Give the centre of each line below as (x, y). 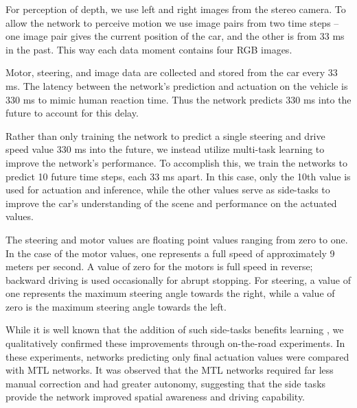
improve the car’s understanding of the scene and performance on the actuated (171, 203)
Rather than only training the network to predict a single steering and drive (165, 135)
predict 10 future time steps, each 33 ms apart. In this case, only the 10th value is (178, 176)
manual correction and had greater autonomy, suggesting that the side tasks (166, 383)
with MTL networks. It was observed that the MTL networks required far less (170, 370)
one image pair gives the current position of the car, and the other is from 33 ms (175, 36)
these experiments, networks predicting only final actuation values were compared (177, 356)
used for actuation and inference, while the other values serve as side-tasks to (168, 190)
